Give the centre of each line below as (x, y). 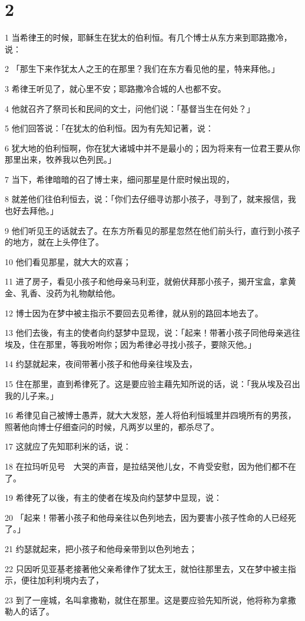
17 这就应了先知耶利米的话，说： (68, 446)
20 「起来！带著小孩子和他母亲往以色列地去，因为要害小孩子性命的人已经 (146, 517)
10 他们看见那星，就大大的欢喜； (68, 261)
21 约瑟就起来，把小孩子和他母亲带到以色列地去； (101, 548)
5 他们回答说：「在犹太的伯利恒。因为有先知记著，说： (109, 128)
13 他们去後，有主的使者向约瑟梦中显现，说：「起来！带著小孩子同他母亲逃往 (152, 333)
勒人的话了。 (29, 611)
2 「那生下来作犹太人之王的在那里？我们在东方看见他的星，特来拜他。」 (142, 69)
